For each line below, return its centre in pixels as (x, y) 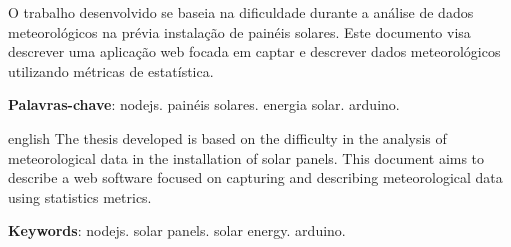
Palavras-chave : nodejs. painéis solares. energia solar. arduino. (204, 104)
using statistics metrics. (80, 196)
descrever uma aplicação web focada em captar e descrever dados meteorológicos (254, 51)
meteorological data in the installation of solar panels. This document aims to (246, 157)
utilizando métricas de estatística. (111, 70)
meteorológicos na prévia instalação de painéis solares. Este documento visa (239, 31)
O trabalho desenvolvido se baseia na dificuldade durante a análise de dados (241, 12)
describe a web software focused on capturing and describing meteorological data (255, 177)
